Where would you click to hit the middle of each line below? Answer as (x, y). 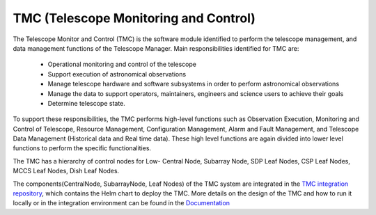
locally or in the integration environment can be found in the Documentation (121, 203)
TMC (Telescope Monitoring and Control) (134, 18)
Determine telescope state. (86, 103)
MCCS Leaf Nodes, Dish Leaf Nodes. (66, 171)
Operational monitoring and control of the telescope (122, 64)
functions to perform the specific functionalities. (82, 148)
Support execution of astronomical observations (117, 74)
